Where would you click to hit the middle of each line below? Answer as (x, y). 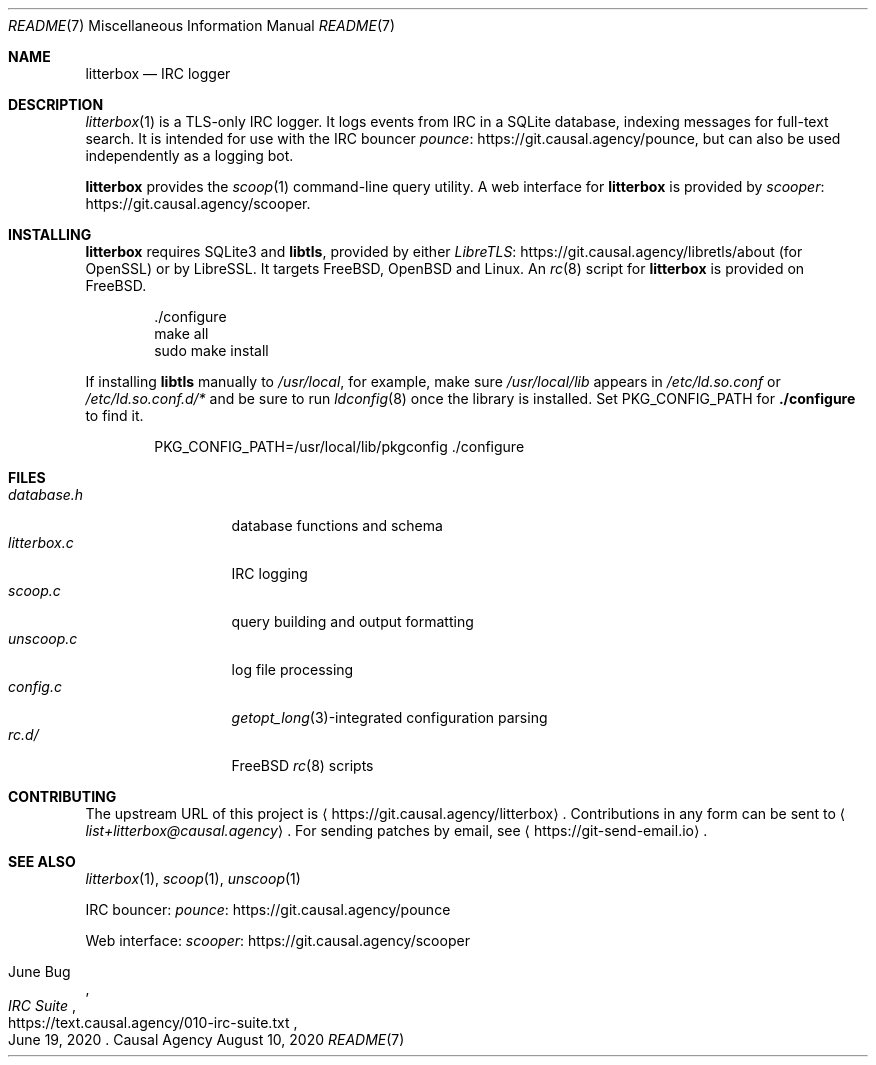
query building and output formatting (352, 621)
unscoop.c (43, 638)
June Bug (39, 971)
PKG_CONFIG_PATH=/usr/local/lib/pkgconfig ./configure (339, 446)
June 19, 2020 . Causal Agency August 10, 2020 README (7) (206, 1039)
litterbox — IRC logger (158, 73)
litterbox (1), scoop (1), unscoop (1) (193, 878)
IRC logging (269, 573)
